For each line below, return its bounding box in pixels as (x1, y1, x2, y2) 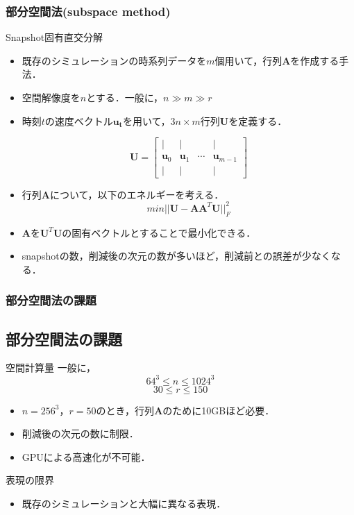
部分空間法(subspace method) (6, 2, 171, 19)
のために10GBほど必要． (162, 403, 275, 417)
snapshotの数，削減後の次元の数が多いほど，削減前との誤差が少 (22, 248, 312, 263)
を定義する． (228, 113, 287, 128)
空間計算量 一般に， (6, 360, 96, 375)
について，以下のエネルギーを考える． (49, 187, 224, 201)
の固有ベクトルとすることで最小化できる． (62, 225, 256, 239)
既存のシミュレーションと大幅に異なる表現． (22, 496, 226, 510)
